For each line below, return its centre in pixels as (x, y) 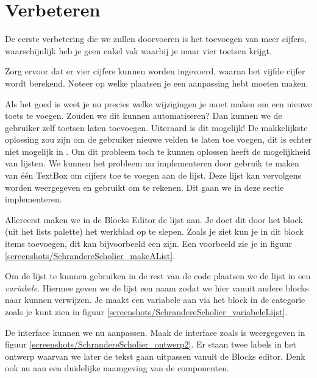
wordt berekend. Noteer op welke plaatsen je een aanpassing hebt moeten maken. (157, 83)
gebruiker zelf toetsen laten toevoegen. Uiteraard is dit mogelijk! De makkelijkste (156, 127)
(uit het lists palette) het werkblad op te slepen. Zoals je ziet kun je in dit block (154, 231)
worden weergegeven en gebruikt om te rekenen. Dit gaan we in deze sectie (144, 187)
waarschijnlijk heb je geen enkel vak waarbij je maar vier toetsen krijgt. (138, 50)
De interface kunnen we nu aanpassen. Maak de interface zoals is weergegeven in (155, 332)
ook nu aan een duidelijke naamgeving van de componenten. (117, 368)
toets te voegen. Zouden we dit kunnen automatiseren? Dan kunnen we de (144, 116)
